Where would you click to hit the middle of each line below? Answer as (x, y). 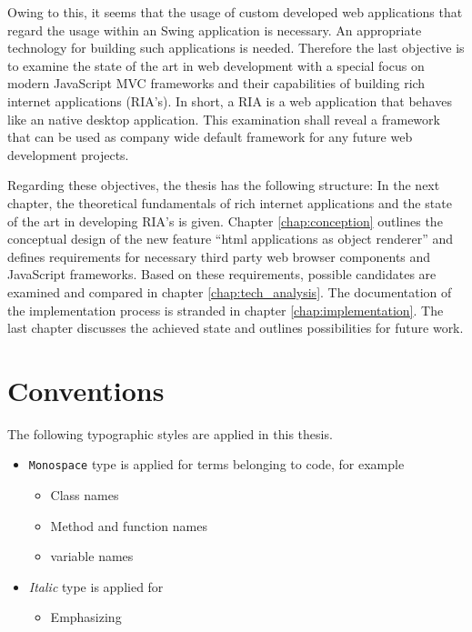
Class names (85, 495)
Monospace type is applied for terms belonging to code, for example (216, 464)
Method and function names (129, 525)
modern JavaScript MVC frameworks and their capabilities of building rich (216, 83)
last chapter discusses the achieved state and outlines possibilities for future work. (236, 328)
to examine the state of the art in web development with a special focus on (216, 65)
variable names (92, 556)
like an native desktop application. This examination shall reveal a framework (224, 119)
